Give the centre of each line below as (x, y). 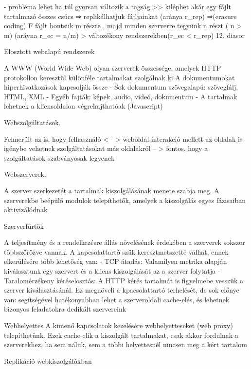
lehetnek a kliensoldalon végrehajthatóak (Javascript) (83, 106)
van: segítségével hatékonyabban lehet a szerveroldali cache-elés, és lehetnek (117, 299)
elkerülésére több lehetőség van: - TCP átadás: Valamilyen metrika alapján (116, 261)
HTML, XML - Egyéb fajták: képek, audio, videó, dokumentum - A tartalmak (121, 96)
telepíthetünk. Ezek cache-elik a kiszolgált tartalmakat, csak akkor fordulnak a (121, 335)
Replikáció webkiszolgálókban (48, 360)
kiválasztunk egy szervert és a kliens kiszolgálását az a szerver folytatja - (112, 271)
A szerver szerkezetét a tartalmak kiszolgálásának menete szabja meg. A (112, 190)
